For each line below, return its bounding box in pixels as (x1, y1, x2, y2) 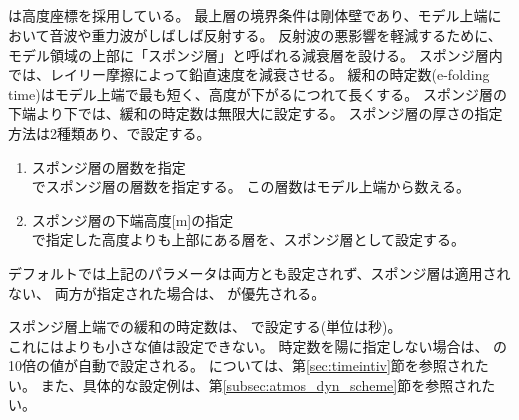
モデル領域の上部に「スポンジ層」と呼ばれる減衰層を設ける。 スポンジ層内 (8, 44, 503, 65)
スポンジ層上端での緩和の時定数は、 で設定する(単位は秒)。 (8, 316, 402, 337)
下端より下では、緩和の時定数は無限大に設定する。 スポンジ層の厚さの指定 (8, 103, 503, 124)
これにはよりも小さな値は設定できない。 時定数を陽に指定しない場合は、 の (8, 335, 508, 356)
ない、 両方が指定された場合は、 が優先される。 (8, 282, 326, 303)
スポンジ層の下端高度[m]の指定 (31, 209, 234, 230)
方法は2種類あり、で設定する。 (8, 122, 211, 143)
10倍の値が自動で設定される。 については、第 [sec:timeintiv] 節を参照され (8, 355, 475, 376)
